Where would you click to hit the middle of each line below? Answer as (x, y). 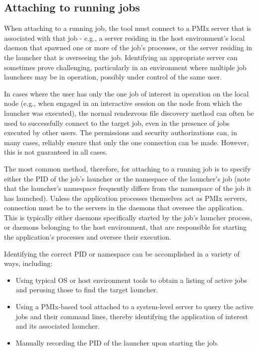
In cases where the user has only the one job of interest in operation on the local (127, 93)
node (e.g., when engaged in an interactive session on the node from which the (123, 103)
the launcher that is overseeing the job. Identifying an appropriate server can (121, 57)
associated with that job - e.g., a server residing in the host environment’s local (125, 38)
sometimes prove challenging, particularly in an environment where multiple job (125, 67)
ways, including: (28, 263)
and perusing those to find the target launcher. (87, 290)
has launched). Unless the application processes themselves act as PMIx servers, (126, 198)
